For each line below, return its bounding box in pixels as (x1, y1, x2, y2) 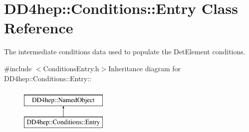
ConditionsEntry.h (43, 63, 99, 73)
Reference (4, 17, 73, 38)
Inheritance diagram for (108, 63, 181, 73)
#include (4, 63, 32, 73)
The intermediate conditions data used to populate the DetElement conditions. (4, 46, 246, 57)
